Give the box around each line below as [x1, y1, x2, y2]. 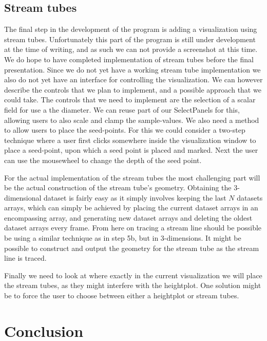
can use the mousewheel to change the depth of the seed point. [4, 154, 202, 165]
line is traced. [4, 253, 47, 263]
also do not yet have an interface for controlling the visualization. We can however [4, 74, 263, 85]
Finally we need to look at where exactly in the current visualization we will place [4, 270, 262, 280]
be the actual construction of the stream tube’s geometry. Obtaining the [4, 182, 232, 193]
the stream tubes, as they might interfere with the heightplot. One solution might [4, 280, 261, 291]
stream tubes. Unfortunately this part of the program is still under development [4, 33, 256, 44]
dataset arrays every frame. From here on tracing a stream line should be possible [4, 222, 262, 233]
